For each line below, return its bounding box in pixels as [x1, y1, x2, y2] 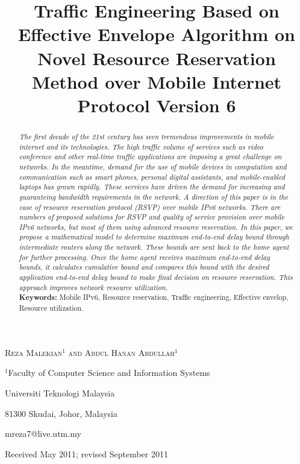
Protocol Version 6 [77, 92, 236, 117]
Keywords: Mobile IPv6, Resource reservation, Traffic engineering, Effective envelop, [19, 292, 289, 303]
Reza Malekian [5, 346, 63, 358]
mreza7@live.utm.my [5, 427, 81, 440]
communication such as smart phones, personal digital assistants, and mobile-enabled [19, 171, 286, 182]
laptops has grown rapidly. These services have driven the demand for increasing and [19, 182, 285, 192]
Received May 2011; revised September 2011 [5, 447, 168, 460]
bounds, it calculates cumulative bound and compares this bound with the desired [19, 262, 269, 272]
